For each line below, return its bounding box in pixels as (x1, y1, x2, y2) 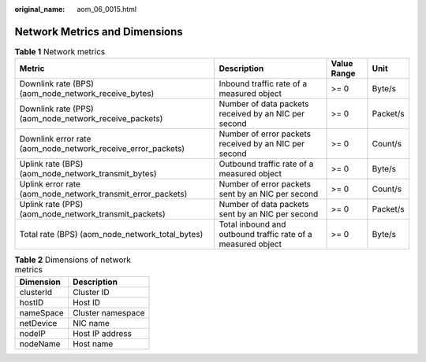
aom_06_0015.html (77, 5, 137, 13)
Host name (72, 338, 114, 349)
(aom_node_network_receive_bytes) (19, 88, 155, 99)
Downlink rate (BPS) (19, 79, 95, 90)
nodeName (19, 338, 61, 349)
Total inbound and (219, 219, 286, 230)
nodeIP (19, 327, 47, 338)
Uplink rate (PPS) (19, 199, 84, 210)
